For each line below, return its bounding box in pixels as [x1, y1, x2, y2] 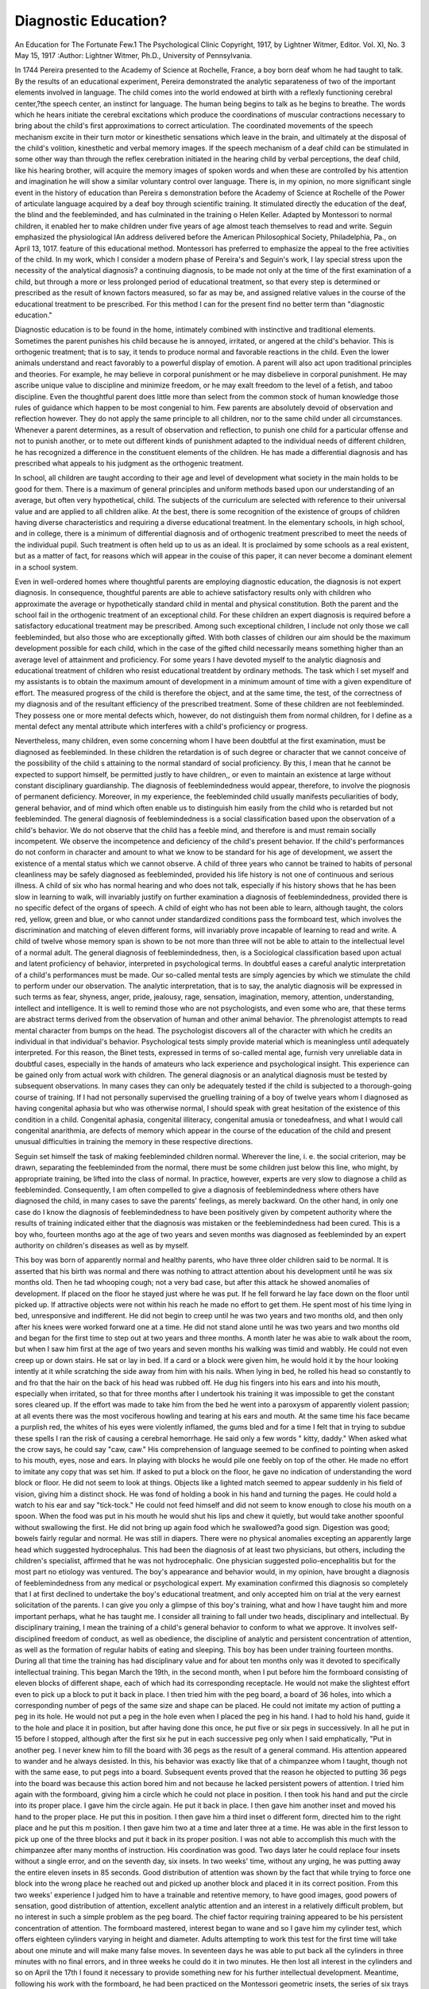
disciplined [14, 1633, 51, 1643]
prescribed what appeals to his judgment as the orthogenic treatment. [14, 458, 244, 468]
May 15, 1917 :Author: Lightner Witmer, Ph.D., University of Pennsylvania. [14, 50, 253, 60]
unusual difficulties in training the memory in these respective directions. [14, 1137, 253, 1146]
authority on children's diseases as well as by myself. [14, 1240, 190, 1250]
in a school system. [14, 562, 79, 572]
